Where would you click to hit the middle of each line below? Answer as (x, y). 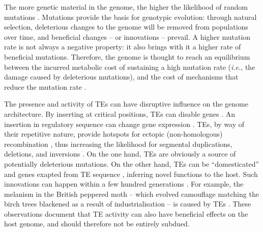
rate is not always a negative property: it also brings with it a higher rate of (123, 47)
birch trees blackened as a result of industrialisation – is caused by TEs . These (128, 204)
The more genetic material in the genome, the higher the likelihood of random (126, 7)
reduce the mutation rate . (45, 86)
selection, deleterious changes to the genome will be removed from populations (126, 27)
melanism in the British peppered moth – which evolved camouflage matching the (131, 194)
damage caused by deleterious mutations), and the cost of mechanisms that (121, 77)
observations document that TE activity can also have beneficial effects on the (126, 213)
